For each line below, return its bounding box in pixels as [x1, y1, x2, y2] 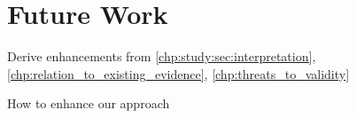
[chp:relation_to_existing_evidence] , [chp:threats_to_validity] [7, 64, 350, 83]
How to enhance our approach [7, 94, 170, 113]
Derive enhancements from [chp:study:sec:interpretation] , [7, 47, 316, 66]
